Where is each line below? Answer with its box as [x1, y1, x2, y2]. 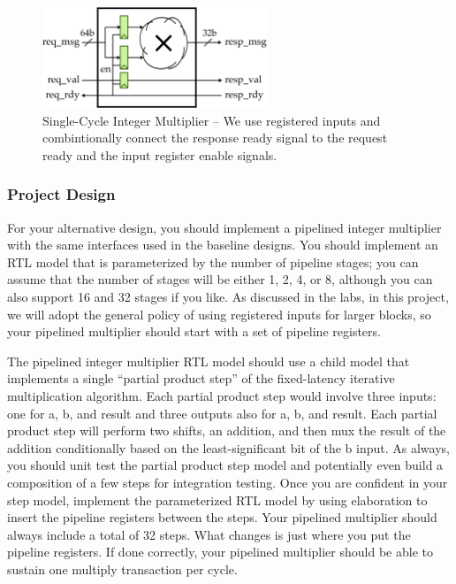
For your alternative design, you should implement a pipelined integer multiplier [7, 218, 442, 236]
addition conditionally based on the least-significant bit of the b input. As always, [7, 438, 450, 457]
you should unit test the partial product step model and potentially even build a [7, 456, 444, 474]
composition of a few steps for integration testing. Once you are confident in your [7, 473, 448, 491]
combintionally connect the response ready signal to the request [42, 128, 388, 147]
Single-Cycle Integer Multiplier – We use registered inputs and [42, 111, 381, 129]
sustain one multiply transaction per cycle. [7, 559, 238, 578]
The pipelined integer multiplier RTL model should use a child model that [7, 351, 410, 370]
